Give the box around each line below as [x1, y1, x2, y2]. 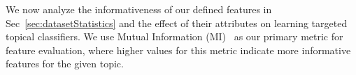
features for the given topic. [6, 56, 124, 71]
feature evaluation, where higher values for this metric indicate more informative [6, 42, 351, 57]
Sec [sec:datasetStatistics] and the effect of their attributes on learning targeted [6, 15, 348, 30]
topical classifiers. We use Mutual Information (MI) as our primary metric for [6, 29, 343, 44]
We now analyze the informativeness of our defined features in [6, 2, 272, 16]
